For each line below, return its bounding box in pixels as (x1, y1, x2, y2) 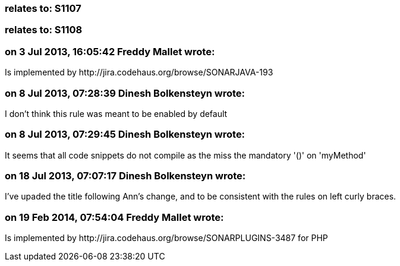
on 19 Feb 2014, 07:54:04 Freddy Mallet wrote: (5, 211, 224, 223)
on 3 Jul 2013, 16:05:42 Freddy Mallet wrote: (5, 45, 215, 58)
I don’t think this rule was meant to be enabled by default (5, 108, 228, 119)
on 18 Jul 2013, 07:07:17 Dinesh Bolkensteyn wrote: (5, 170, 246, 182)
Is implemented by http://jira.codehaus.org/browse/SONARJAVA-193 (5, 67, 273, 78)
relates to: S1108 (5, 24, 83, 36)
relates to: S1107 (5, 2, 81, 14)
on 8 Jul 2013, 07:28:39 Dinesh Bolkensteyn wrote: (5, 87, 245, 99)
